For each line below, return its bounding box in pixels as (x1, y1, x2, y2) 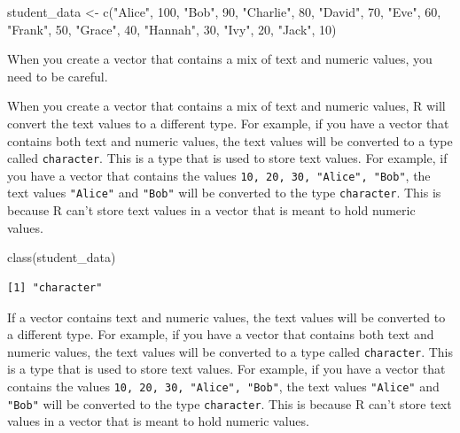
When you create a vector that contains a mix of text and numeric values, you (7, 50, 433, 68)
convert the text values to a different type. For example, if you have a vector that (7, 113, 449, 132)
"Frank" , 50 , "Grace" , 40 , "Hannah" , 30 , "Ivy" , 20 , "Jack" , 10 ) (7, 19, 337, 38)
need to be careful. (7, 66, 108, 85)
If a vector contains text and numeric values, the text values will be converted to (7, 307, 446, 326)
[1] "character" (7, 281, 103, 294)
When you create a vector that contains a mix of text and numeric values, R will (7, 97, 446, 115)
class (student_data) (7, 248, 116, 267)
